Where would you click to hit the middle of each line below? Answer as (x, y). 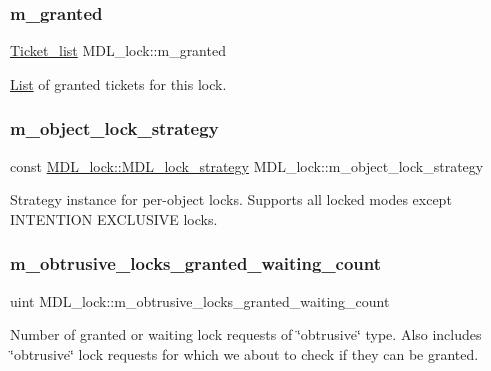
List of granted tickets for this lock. (118, 83)
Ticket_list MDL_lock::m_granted (118, 50)
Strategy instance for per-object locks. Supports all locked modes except (231, 199)
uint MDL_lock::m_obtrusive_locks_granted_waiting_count (200, 300)
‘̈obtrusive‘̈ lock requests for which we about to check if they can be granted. (244, 353)
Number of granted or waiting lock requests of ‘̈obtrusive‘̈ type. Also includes (246, 334)
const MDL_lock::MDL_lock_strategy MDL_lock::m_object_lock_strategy (247, 165)
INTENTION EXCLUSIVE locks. (114, 218)
